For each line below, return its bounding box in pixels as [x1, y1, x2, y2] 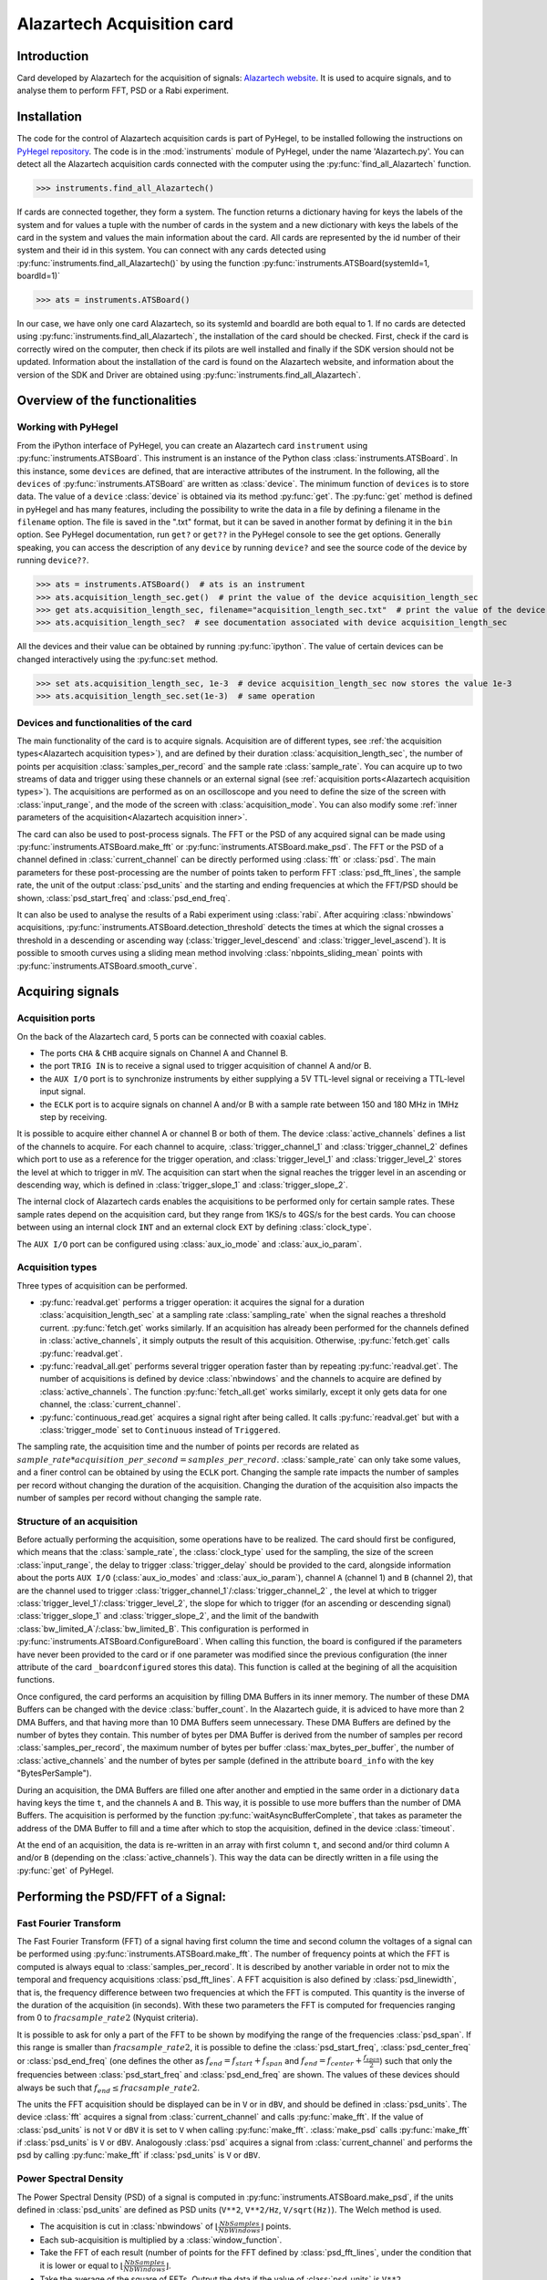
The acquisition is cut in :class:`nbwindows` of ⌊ [39, 2221, 219, 2232]
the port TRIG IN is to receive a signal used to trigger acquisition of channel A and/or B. [39, 1061, 372, 1072]
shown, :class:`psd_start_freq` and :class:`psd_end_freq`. [16, 892, 231, 903]
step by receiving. [39, 1112, 108, 1123]
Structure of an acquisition [16, 1515, 139, 1528]
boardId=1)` [16, 270, 61, 282]
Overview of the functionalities [16, 393, 198, 409]
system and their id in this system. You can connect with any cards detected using [16, 244, 326, 255]
